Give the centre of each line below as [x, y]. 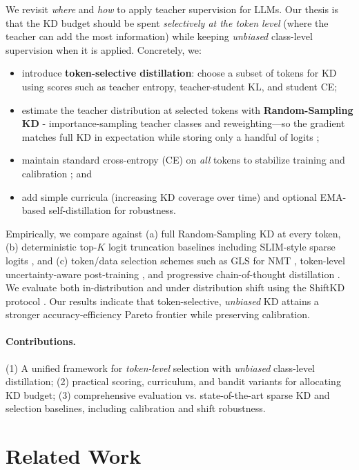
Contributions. [41, 341]
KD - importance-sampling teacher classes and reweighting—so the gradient [183, 123]
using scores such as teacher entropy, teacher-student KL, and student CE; [179, 86]
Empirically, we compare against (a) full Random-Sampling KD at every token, [173, 233]
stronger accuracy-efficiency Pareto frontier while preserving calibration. [158, 314]
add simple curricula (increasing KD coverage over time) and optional [169, 196]
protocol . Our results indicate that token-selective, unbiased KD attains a [162, 301]
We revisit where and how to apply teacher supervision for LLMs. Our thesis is [172, 9]
